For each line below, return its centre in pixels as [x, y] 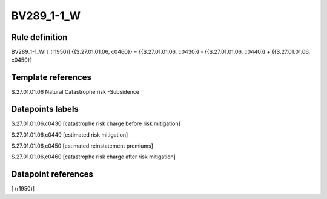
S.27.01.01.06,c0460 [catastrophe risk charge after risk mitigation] [93, 157]
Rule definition [39, 37]
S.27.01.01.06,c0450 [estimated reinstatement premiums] [82, 146]
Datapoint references [52, 175]
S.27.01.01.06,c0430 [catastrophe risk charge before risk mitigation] [96, 123]
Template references [51, 78]
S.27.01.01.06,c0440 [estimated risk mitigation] [70, 135]
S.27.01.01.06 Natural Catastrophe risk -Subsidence [75, 92]
